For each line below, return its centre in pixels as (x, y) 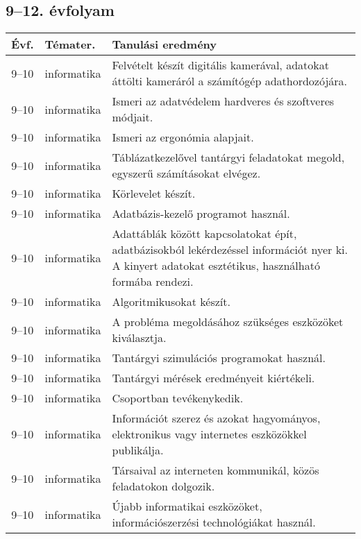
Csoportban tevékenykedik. (178, 398)
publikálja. (138, 450)
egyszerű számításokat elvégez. (186, 173)
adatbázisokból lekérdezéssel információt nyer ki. (230, 250)
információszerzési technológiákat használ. (214, 522)
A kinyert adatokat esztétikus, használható (216, 266)
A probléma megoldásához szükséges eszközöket (228, 322)
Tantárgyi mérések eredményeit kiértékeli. (213, 378)
